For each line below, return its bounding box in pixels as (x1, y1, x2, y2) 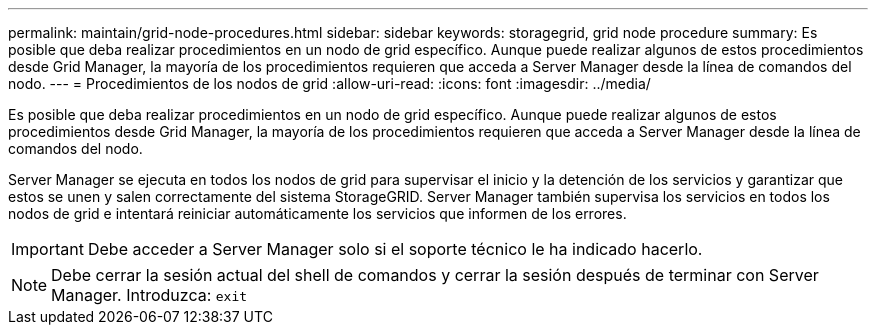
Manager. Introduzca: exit (51, 285, 248, 305)
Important (11, 239, 84, 259)
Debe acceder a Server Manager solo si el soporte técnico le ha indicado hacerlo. (87, 239, 703, 259)
